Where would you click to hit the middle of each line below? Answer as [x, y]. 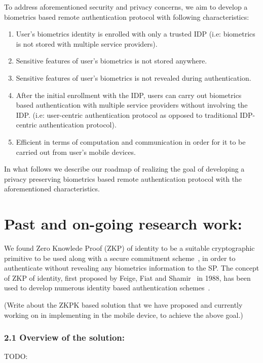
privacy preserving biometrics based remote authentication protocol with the [123, 178]
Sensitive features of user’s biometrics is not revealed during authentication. [134, 77]
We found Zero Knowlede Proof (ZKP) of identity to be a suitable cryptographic [129, 248]
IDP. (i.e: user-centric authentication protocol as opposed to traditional [127, 114]
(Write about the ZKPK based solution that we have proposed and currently [123, 305]
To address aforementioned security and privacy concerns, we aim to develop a [126, 7]
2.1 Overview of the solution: [65, 337]
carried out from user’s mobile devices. [76, 152]
